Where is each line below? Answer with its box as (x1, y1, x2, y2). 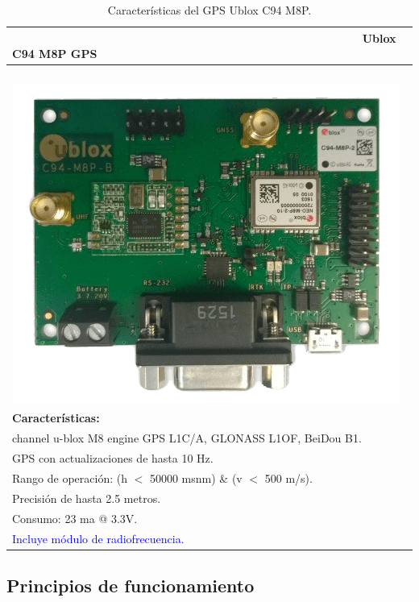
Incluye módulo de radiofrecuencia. (12, 529, 185, 546)
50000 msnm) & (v (149, 470, 243, 486)
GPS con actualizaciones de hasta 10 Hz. (12, 450, 214, 467)
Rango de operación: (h (12, 470, 127, 486)
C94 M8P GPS (12, 45, 97, 62)
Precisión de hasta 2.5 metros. (12, 489, 161, 506)
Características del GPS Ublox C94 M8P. (107, 2, 312, 18)
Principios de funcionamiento (6, 573, 255, 598)
